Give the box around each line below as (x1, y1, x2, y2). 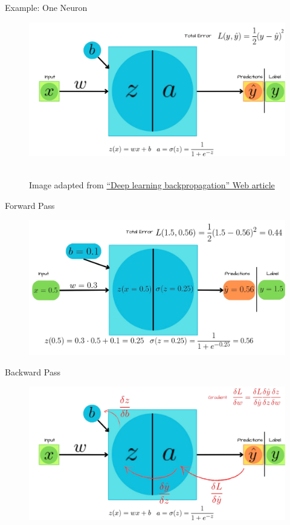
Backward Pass (5, 365, 60, 378)
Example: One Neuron (5, 1, 88, 13)
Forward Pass (5, 199, 55, 211)
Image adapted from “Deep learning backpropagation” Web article (29, 179, 275, 191)
